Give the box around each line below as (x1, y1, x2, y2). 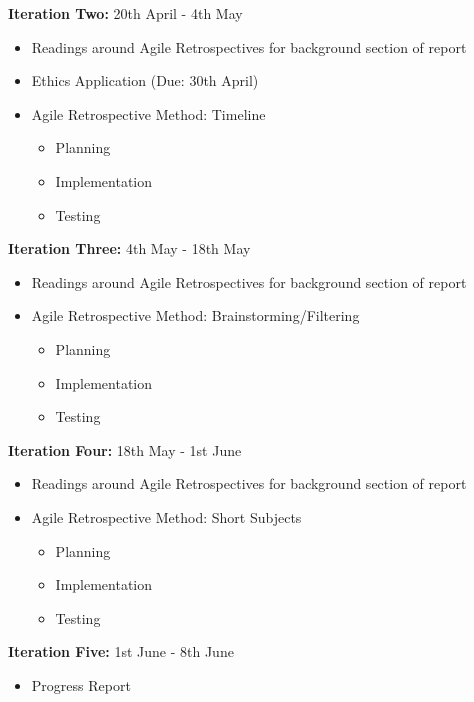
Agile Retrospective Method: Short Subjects (31, 506, 302, 527)
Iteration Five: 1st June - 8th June (8, 641, 234, 662)
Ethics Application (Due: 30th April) (31, 70, 259, 91)
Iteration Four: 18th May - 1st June (8, 439, 242, 460)
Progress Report (31, 674, 131, 695)
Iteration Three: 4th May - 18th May (8, 238, 251, 259)
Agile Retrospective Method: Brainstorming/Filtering (31, 305, 360, 326)
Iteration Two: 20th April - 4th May (8, 3, 243, 23)
